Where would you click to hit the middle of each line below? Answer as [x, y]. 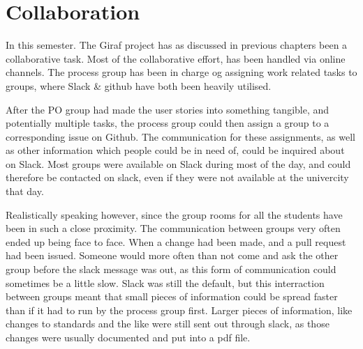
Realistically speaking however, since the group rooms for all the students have [174, 214]
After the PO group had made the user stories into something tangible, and [168, 109]
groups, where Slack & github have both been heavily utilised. [139, 85]
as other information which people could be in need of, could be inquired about [175, 150]
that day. [25, 191]
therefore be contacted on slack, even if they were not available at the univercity [177, 177]
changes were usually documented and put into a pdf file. [128, 337]
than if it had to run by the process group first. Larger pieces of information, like [179, 310]
